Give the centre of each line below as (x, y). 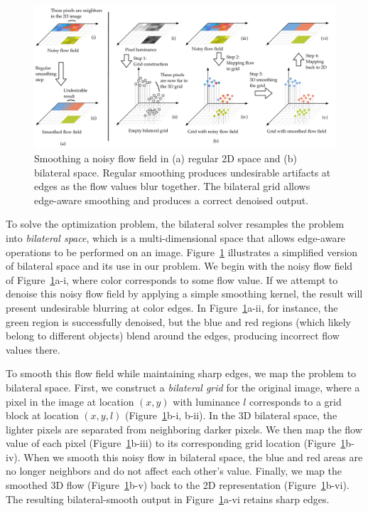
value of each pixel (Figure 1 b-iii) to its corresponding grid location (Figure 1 (176, 443)
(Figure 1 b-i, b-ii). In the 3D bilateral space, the (231, 415)
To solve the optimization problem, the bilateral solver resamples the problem (175, 224)
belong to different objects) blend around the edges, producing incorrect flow (173, 336)
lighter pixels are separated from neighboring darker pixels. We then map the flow (184, 429)
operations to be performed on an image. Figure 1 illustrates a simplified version (182, 252)
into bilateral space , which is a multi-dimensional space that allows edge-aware (176, 237)
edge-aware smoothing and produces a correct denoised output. (172, 200)
